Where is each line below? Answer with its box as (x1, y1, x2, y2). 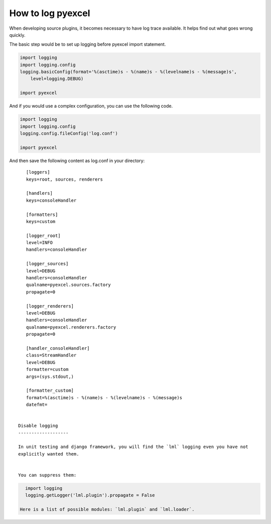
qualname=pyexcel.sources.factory (26, 282, 111, 288)
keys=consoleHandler (26, 197, 77, 203)
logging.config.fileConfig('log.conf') (20, 131, 118, 136)
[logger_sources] (26, 261, 69, 267)
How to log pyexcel (9, 8, 90, 19)
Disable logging (18, 423, 58, 429)
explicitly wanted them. (18, 451, 79, 457)
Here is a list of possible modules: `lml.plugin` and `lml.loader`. (20, 506, 195, 512)
